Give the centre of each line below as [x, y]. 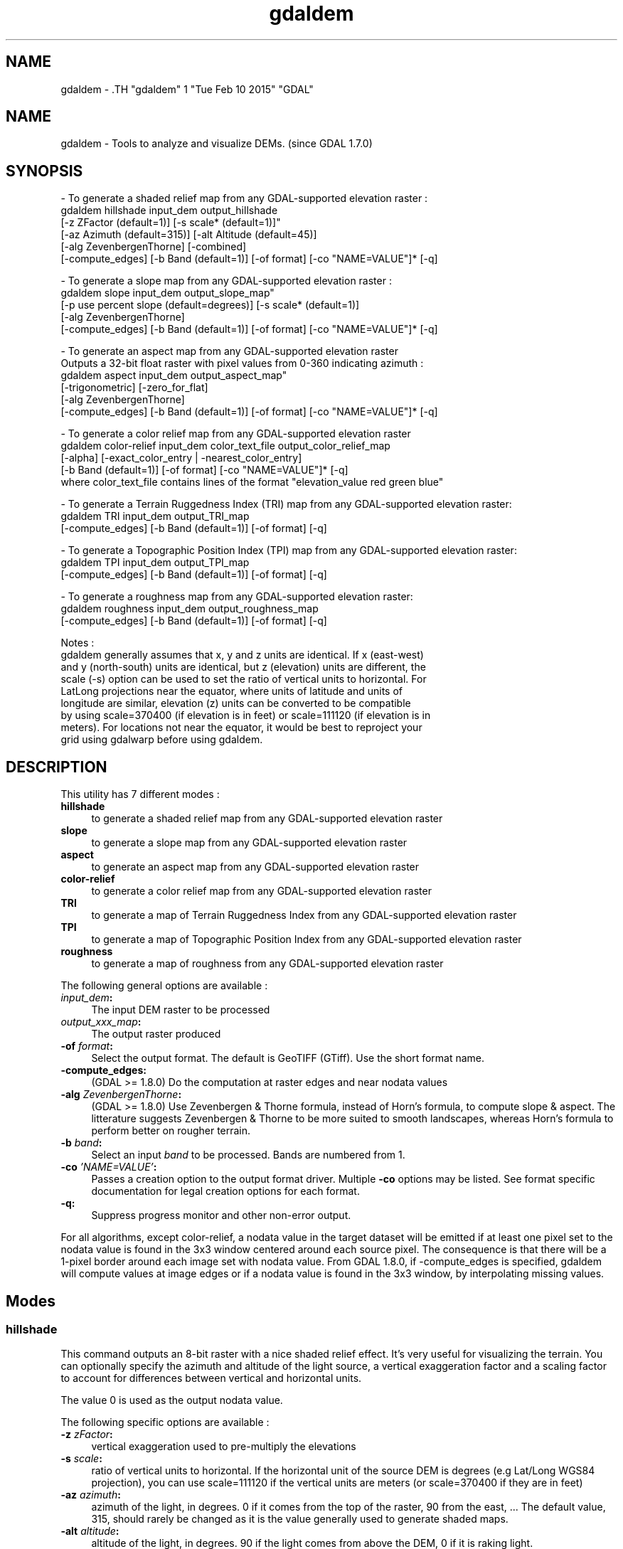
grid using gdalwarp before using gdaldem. [162, 740]
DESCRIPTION [57, 767]
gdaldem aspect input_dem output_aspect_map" [174, 376]
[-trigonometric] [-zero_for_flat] [134, 388]
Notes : [78, 643]
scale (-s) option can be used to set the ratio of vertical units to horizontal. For [244, 679]
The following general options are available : [164, 986]
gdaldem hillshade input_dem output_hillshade [169, 211]
